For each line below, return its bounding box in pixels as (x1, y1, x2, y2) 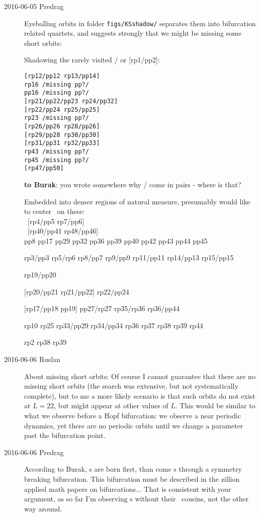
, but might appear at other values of (54, 400, 168, 411)
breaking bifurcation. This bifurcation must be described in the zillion (24, 473, 240, 484)
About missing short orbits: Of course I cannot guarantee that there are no (24, 371, 255, 381)
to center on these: (24, 206, 85, 216)
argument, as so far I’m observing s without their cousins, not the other (24, 493, 249, 504)
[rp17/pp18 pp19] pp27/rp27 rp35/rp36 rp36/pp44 (24, 303, 180, 314)
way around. (24, 503, 62, 513)
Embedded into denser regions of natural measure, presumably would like (24, 196, 250, 206)
